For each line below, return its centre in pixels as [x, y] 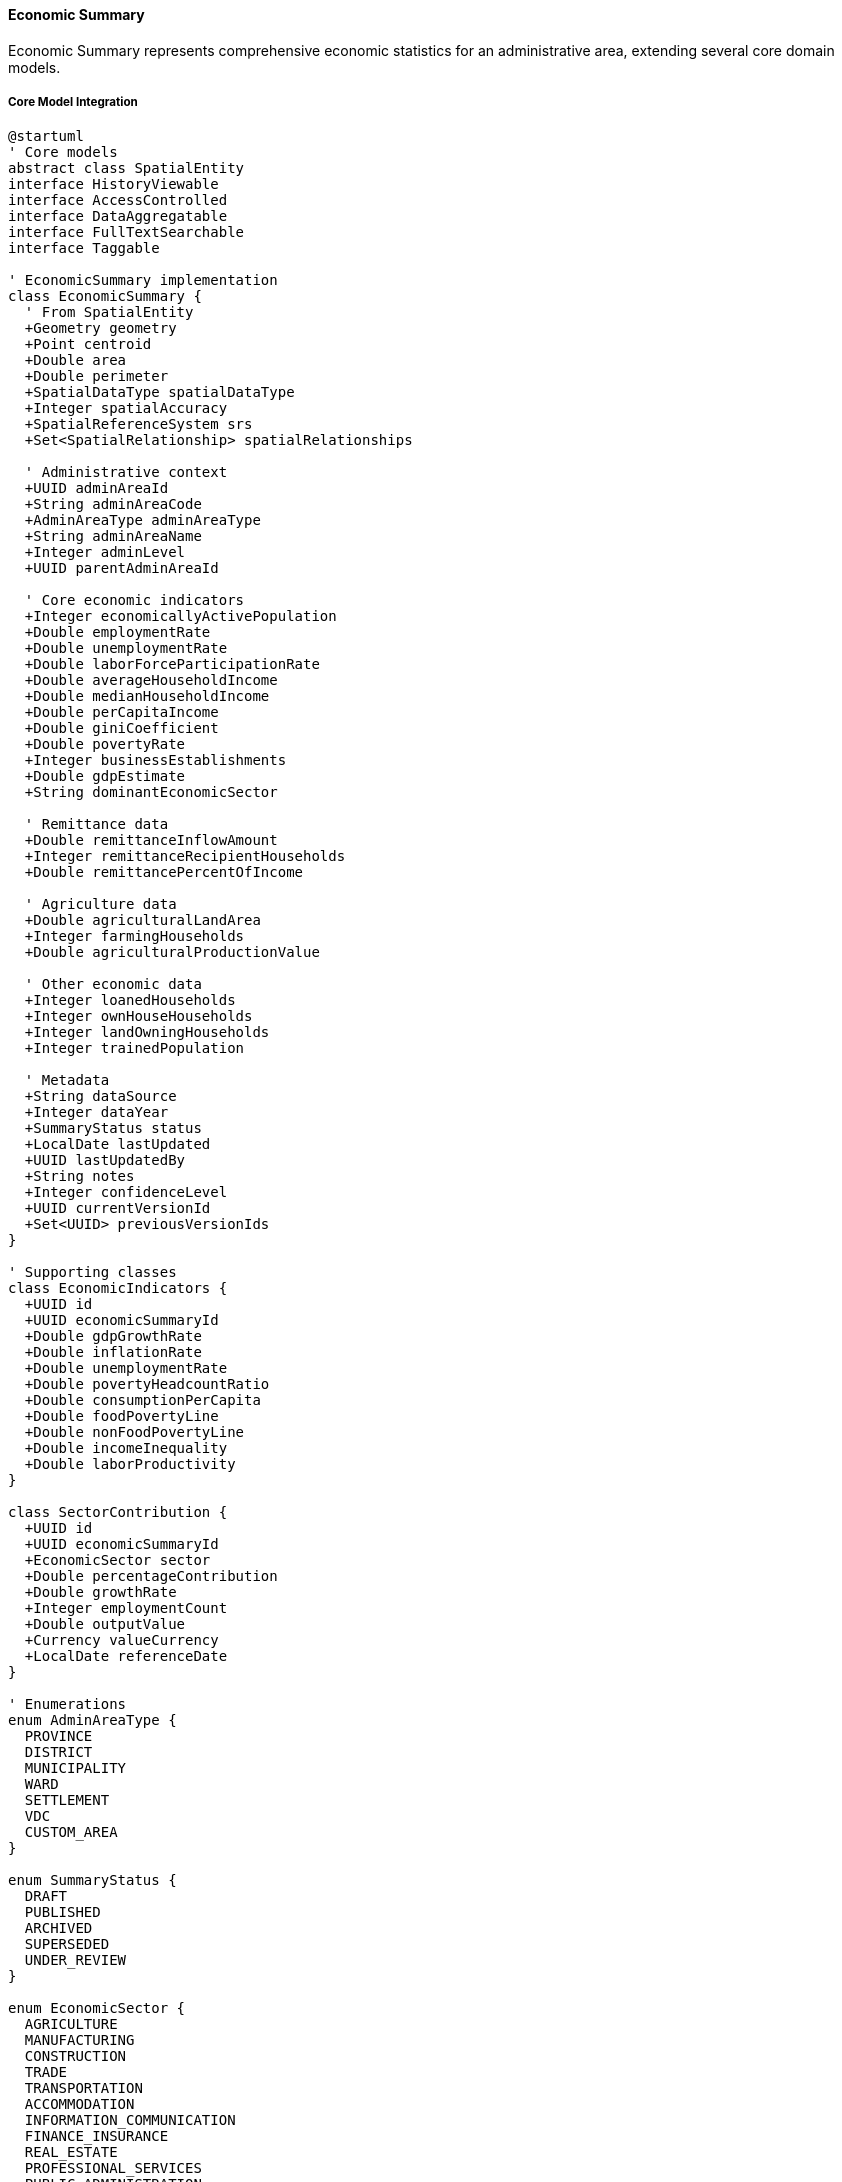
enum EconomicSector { [97, 2008]
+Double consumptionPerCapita [142, 1400]
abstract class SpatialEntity [126, 168]
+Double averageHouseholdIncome [151, 680]
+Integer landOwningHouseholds [147, 1032]
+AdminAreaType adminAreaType [142, 520]
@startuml [46, 136]
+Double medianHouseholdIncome [147, 696]
